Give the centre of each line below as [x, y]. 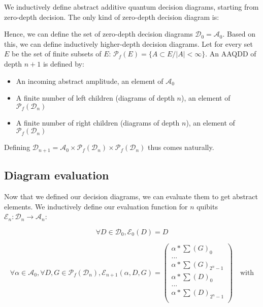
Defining [17, 147]
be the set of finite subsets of [57, 54]
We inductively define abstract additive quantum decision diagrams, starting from [131, 7]
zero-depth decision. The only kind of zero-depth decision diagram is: [112, 17]
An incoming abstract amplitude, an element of [90, 81]
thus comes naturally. [181, 147]
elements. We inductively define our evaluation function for [96, 206]
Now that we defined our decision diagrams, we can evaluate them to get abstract [131, 196]
